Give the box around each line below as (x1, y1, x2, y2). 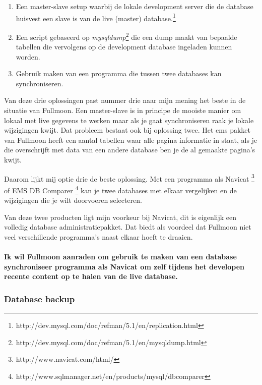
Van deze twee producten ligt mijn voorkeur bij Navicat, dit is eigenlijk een (4, 211, 237, 222)
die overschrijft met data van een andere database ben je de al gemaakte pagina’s (4, 144, 255, 155)
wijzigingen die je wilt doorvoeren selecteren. (4, 195, 142, 205)
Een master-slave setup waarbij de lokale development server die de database (16, 1, 253, 11)
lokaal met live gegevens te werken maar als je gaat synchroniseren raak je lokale (4, 115, 254, 125)
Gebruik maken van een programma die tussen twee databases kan (16, 68, 222, 79)
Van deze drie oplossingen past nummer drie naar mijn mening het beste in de (4, 95, 246, 105)
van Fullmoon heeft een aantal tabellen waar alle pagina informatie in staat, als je (4, 134, 257, 145)
